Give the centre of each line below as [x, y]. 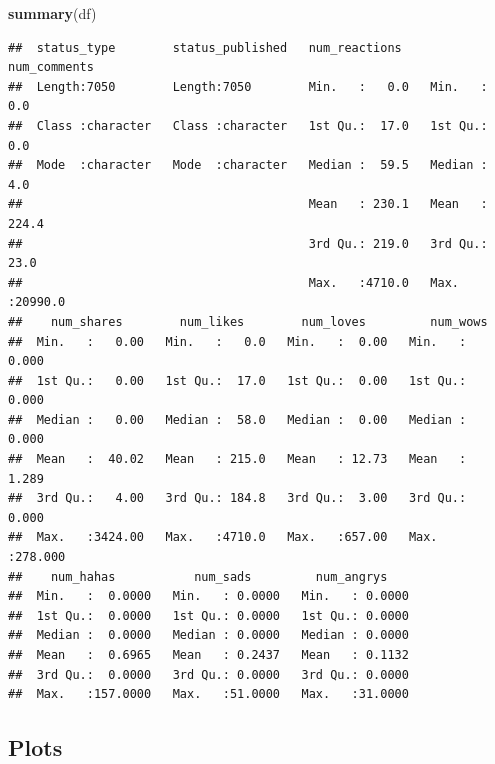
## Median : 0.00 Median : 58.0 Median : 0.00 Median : [237, 419]
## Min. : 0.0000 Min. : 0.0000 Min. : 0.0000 [208, 596]
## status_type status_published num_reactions [205, 47]
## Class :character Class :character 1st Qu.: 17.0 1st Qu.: [248, 125]
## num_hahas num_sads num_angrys [198, 576]
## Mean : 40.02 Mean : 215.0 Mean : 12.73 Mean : [237, 459]
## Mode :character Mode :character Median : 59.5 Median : [248, 165]
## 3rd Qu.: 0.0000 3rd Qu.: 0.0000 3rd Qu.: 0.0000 [208, 674]
